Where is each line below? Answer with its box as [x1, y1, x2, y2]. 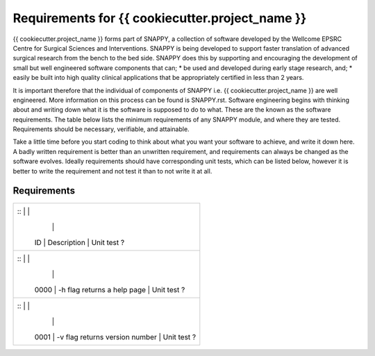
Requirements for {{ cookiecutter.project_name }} [12, 10, 307, 26]
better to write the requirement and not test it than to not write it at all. [12, 167, 212, 175]
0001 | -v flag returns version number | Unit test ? [34, 332, 197, 341]
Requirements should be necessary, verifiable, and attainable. [12, 125, 190, 133]
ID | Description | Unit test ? [34, 237, 125, 247]
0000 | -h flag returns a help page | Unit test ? [34, 285, 185, 294]
